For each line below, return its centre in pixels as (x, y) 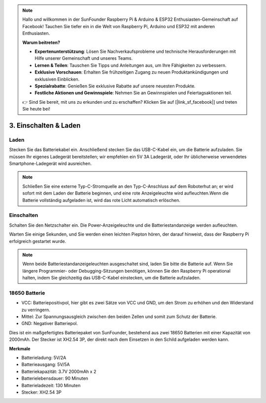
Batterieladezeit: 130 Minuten (51, 385)
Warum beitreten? (41, 42)
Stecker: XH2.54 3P (41, 392)
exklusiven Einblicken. (57, 79)
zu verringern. (36, 310)
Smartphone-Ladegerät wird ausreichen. (50, 163)
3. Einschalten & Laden (45, 125)
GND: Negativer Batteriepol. (50, 323)
